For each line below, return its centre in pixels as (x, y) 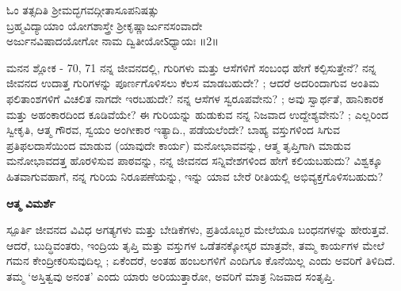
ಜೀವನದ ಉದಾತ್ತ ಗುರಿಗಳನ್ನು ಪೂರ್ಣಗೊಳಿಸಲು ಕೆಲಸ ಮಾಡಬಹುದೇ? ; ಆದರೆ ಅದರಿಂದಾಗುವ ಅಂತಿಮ (193, 83)
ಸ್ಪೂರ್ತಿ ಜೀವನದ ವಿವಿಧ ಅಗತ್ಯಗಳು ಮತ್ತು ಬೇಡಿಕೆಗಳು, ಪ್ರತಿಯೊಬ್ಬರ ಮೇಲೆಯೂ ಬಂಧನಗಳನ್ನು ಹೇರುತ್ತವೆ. (198, 230)
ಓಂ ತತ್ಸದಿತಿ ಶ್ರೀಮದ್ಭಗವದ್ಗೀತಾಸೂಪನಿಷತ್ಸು (83, 10)
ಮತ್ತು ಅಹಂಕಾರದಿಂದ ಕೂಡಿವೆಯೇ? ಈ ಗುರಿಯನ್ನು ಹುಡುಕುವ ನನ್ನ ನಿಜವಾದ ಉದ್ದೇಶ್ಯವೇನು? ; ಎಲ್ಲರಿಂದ (198, 114)
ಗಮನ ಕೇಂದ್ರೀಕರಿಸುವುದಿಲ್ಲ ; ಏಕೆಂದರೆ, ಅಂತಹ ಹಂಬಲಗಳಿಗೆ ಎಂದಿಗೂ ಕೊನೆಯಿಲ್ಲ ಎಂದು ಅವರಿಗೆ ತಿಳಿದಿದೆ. (201, 260)
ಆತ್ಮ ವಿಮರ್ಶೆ (31, 203)
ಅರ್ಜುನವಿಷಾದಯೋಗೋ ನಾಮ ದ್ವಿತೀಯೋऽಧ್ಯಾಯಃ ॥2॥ (113, 41)
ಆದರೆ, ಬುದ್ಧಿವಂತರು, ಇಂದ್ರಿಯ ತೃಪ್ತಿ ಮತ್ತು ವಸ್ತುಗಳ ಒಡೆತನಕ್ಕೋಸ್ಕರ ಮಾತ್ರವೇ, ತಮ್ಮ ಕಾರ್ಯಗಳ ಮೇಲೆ (195, 245)
